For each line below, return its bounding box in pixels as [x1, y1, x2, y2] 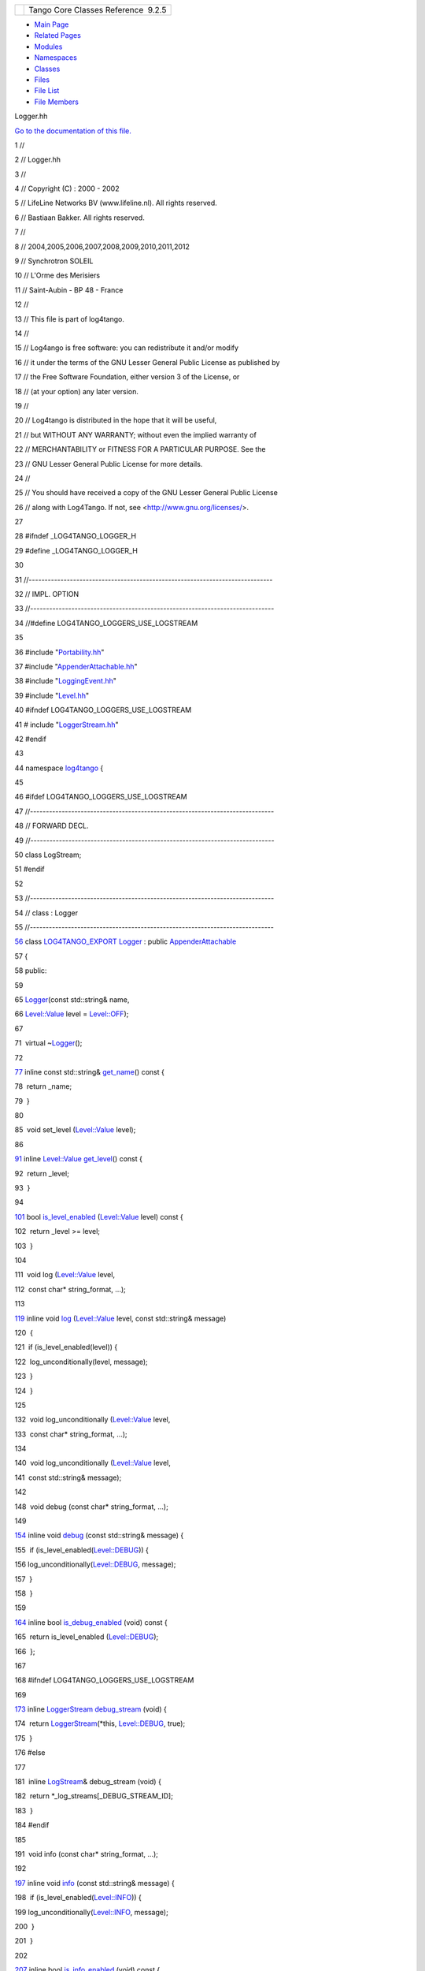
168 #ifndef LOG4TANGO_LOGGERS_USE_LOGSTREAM [14, 1675, 194, 1685]
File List [34, 86, 60, 95]
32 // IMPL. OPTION [14, 590, 79, 599]
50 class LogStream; [14, 850, 82, 859]
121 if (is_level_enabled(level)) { [14, 1343, 118, 1352]
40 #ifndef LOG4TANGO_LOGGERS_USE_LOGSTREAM [14, 706, 192, 715]
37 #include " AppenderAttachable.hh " [14, 661, 138, 671]
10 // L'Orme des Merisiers [14, 270, 101, 280]
